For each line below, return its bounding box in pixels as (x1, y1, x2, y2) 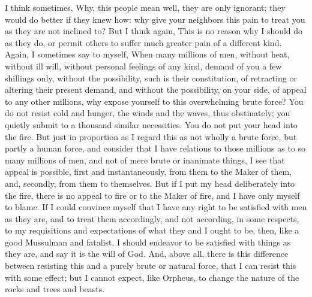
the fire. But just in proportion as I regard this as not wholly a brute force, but (5, 130, 297, 143)
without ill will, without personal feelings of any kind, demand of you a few (5, 59, 282, 72)
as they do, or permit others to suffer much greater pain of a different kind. (5, 36, 282, 49)
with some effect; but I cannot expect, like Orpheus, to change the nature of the (5, 271, 299, 283)
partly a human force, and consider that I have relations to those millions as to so (5, 142, 306, 154)
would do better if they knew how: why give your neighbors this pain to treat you (5, 13, 305, 25)
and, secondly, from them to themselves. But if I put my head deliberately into (5, 177, 295, 189)
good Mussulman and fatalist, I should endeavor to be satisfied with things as (5, 235, 291, 248)
